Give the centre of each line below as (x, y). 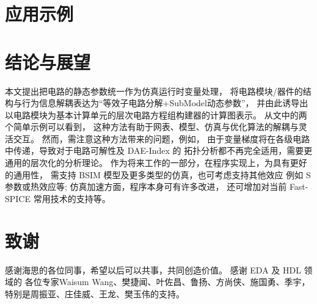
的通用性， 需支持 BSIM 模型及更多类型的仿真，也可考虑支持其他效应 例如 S (158, 174)
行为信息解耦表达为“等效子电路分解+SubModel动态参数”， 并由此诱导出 (165, 103)
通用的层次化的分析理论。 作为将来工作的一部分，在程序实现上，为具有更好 (156, 163)
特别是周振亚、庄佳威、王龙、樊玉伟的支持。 (95, 293)
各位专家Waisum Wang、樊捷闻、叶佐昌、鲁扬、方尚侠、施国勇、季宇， (167, 282)
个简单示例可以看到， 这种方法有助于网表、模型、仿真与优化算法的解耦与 (152, 127)
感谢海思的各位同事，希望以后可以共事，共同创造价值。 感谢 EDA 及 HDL (153, 270)
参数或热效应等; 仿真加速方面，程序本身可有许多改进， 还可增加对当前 (146, 186)
